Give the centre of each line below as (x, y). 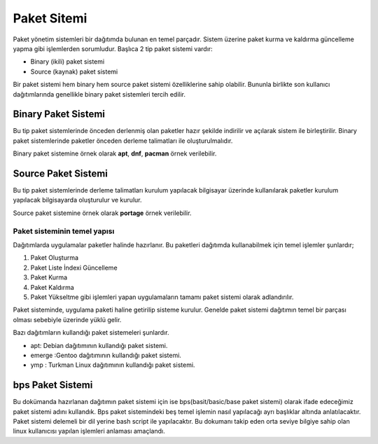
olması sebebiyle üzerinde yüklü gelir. (67, 319)
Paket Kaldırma (52, 287)
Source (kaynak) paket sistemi (74, 71)
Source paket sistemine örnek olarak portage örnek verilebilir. (102, 213)
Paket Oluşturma (55, 258)
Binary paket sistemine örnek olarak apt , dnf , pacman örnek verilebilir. (115, 153)
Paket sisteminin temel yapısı (64, 231)
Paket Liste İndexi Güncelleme (74, 268)
